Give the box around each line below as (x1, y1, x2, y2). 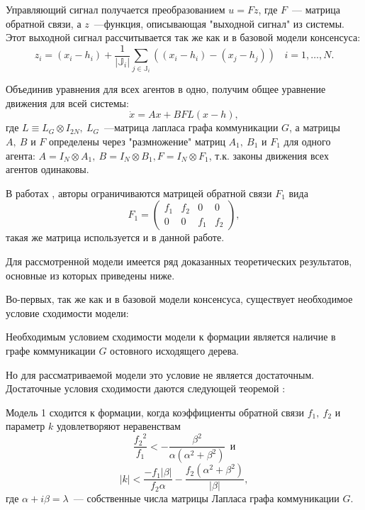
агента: (6, 148, 35, 162)
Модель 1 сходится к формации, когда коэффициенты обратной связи (6, 404, 304, 419)
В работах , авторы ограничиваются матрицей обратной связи (6, 185, 272, 200)
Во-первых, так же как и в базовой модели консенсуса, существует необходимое (6, 292, 353, 306)
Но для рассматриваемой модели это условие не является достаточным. (6, 367, 315, 382)
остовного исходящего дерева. (110, 343, 239, 357)
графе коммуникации (6, 343, 96, 357)
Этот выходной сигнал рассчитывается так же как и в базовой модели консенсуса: (6, 30, 361, 45)
